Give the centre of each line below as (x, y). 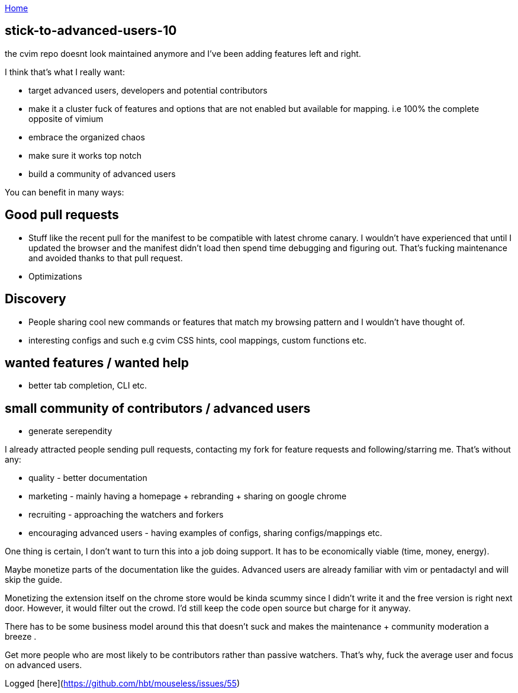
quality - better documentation (88, 478)
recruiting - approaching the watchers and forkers (126, 515)
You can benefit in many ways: (65, 192)
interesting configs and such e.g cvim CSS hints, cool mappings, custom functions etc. (198, 340)
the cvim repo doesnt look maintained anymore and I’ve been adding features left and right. (183, 53)
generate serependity (70, 431)
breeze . (21, 637)
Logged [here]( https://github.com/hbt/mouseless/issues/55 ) (123, 684)
